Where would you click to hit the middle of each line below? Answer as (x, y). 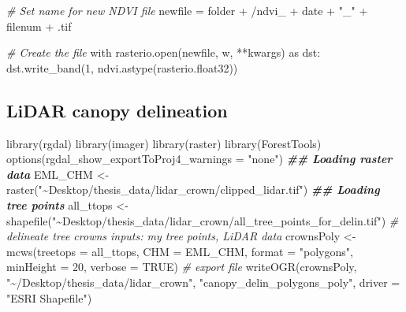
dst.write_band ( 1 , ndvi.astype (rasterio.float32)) (122, 67)
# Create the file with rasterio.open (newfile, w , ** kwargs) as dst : (164, 52)
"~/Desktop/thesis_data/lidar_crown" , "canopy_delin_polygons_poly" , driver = (203, 282)
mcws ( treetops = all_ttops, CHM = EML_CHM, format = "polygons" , (180, 251)
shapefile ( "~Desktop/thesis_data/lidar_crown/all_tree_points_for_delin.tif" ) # (203, 220)
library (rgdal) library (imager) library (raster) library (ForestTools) (164, 143)
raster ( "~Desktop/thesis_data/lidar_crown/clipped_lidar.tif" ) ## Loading (193, 189)
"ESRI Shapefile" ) (49, 297)
